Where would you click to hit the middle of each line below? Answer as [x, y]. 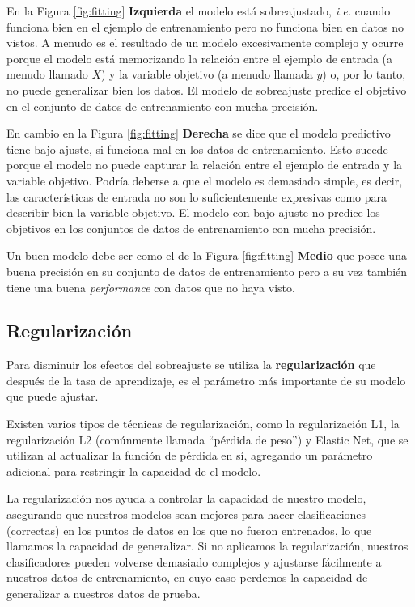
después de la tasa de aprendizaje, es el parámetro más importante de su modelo [206, 380]
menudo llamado [47, 74]
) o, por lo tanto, [364, 74]
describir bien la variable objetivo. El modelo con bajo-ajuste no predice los [193, 212]
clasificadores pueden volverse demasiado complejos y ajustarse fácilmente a [194, 561]
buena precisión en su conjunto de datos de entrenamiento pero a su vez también [207, 271]
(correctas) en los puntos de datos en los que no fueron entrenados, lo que [189, 530]
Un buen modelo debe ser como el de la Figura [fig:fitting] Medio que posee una [207, 255]
